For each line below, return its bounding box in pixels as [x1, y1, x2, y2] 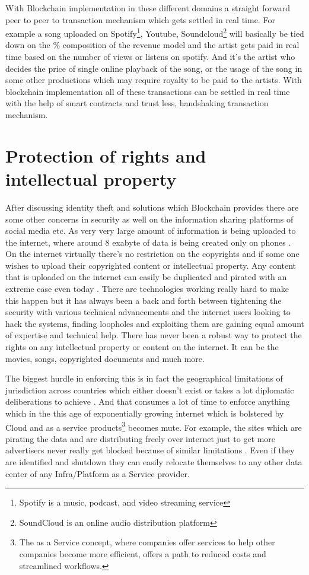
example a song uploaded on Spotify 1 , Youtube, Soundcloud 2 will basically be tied [5, 26, 304, 39]
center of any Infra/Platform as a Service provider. [5, 467, 190, 479]
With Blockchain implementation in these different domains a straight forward [5, 2, 291, 14]
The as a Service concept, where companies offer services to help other [19, 536, 275, 548]
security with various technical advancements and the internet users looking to [5, 306, 291, 318]
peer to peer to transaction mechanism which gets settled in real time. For [5, 13, 275, 26]
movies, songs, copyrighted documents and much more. [5, 352, 205, 364]
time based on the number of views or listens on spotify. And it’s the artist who [5, 50, 295, 63]
